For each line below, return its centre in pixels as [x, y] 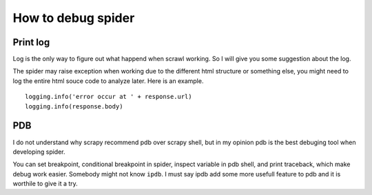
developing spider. [39, 152]
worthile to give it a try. [45, 184]
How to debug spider [74, 18]
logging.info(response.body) [74, 106]
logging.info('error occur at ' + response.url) [108, 97]
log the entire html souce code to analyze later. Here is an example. [108, 81]
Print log [31, 42]
